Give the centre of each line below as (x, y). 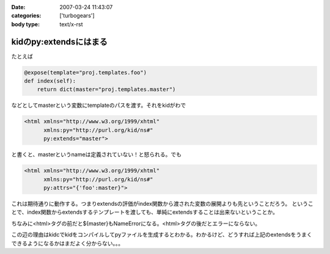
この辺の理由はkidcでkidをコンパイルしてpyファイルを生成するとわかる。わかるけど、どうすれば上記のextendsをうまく (162, 234)
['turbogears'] (77, 16)
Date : (18, 7)
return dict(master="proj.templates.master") (106, 89)
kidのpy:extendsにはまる (60, 42)
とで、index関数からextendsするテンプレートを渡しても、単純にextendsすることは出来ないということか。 (145, 212)
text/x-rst (71, 24)
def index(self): (50, 81)
